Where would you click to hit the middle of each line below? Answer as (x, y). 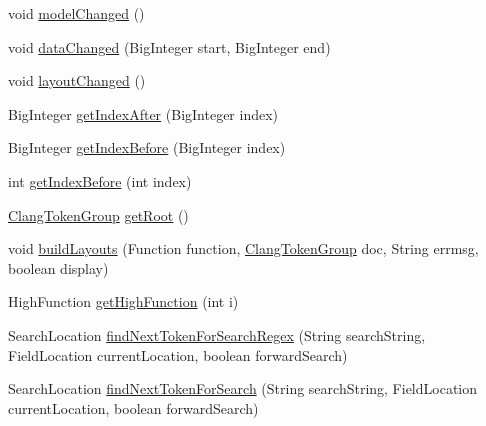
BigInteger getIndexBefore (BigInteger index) (147, 147)
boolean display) (58, 267)
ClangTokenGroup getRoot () (98, 214)
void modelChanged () (76, 13)
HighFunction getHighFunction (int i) (123, 301)
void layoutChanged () (77, 80)
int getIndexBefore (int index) (100, 180)
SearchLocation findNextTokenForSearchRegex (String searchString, (217, 334)
